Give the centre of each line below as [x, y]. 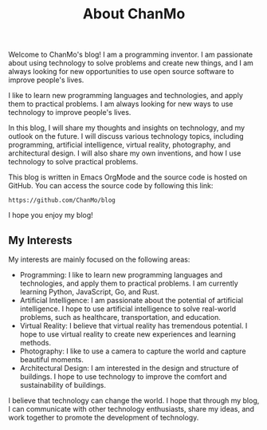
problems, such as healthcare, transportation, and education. [120, 317]
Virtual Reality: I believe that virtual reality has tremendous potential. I [133, 325]
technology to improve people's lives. [70, 112]
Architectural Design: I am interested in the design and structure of [129, 368]
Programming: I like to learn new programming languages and [121, 275]
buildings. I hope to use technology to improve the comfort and [123, 377]
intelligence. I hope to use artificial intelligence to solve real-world [128, 309]
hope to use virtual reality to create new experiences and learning [128, 334]
